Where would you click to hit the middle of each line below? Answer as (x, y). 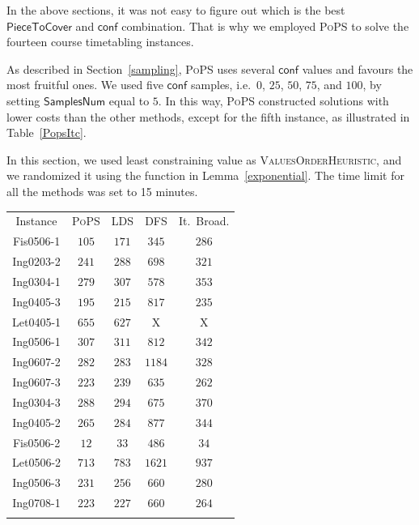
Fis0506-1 (36, 241)
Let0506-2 (37, 462)
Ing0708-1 (36, 503)
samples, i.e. (221, 85)
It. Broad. (204, 221)
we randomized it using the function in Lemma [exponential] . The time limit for (205, 175)
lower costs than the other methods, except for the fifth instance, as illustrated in (208, 116)
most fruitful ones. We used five (85, 85)
